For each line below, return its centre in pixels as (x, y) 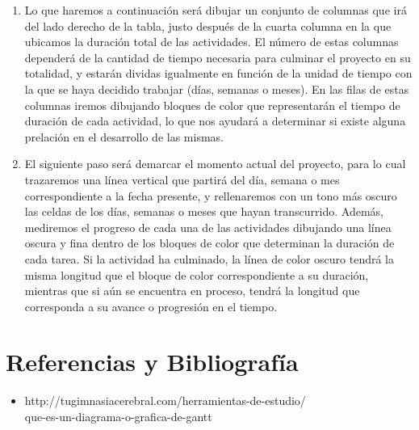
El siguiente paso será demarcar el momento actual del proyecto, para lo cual (215, 164)
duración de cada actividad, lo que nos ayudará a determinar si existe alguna (215, 121)
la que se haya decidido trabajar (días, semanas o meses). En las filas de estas (217, 89)
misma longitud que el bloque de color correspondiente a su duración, (197, 274)
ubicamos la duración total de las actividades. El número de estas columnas (212, 42)
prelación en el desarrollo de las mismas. (124, 136)
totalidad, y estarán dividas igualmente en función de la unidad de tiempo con (218, 73)
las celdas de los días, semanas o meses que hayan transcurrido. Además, (204, 211)
